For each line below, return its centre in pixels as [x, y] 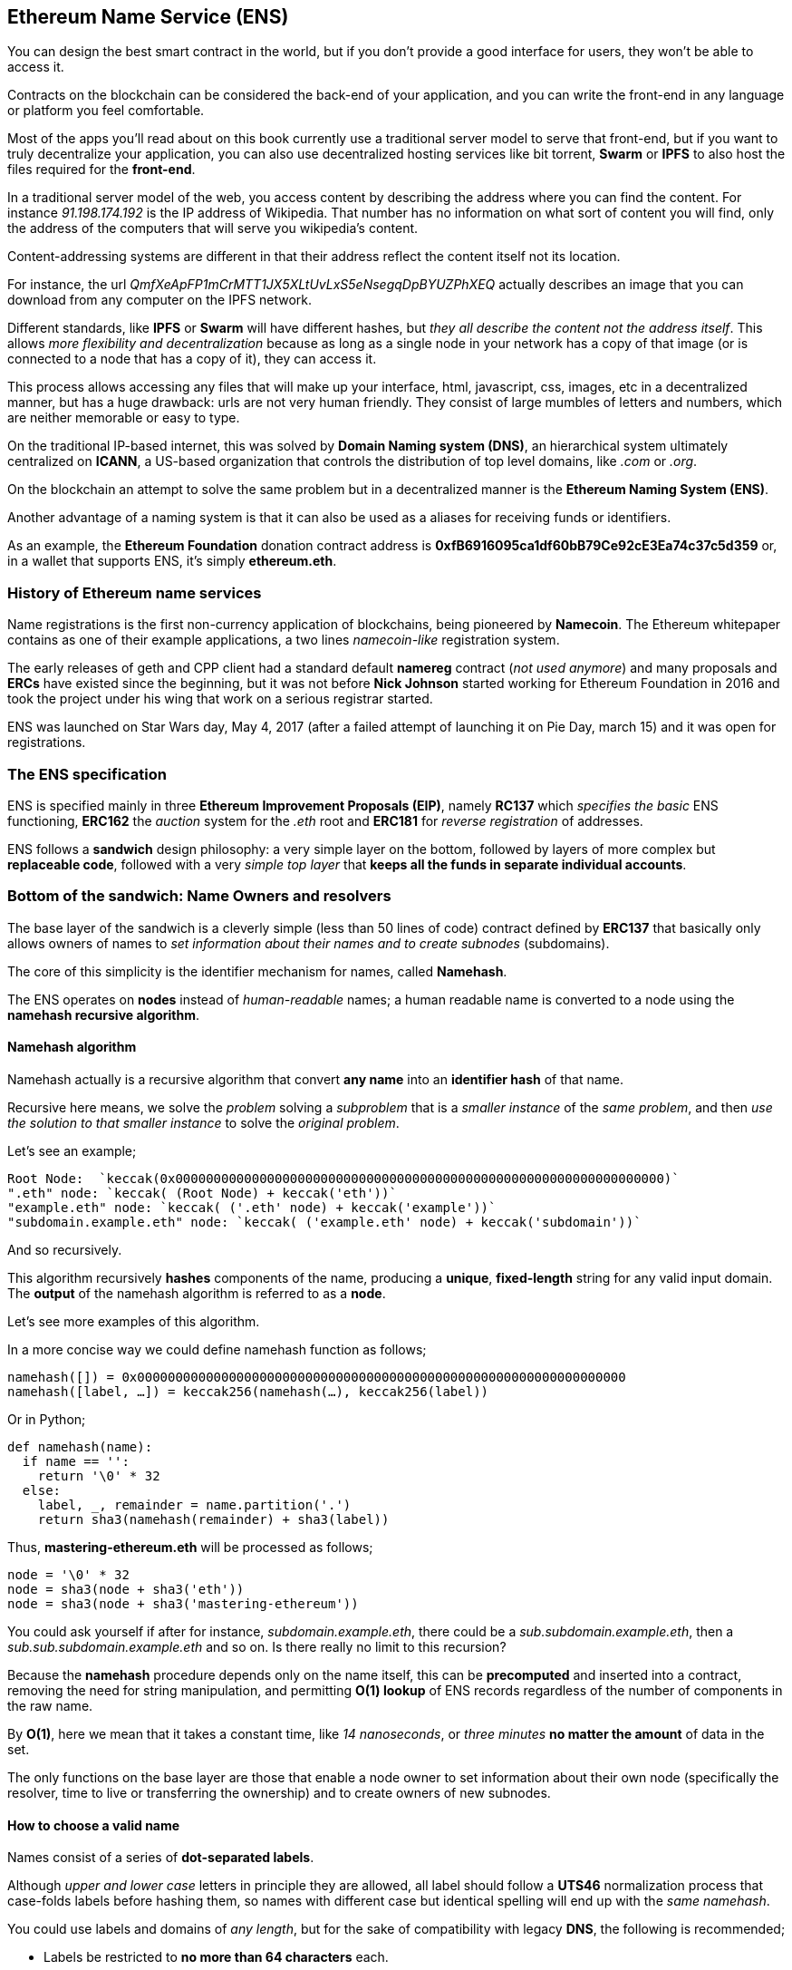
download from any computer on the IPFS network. [160, 300]
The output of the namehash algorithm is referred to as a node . [197, 1293]
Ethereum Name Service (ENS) [148, 17]
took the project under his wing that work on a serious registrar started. [220, 699]
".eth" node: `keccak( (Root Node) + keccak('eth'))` [202, 1193]
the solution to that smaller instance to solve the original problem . [203, 1122]
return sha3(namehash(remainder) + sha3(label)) [213, 1519]
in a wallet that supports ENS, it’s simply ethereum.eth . [172, 561]
